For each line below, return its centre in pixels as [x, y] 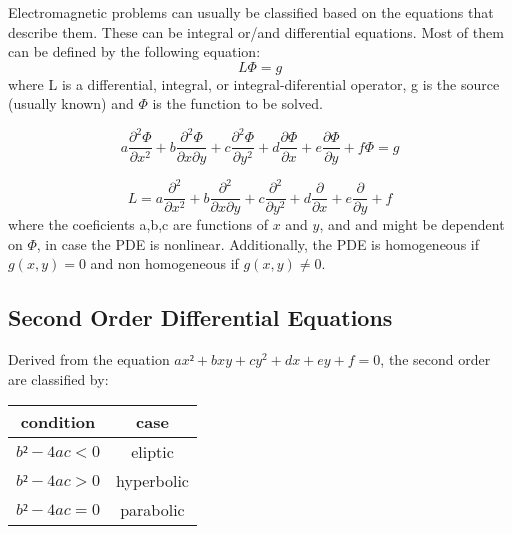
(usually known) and [71, 103]
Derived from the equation [89, 359]
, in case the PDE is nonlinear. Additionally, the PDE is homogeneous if [257, 243]
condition [58, 422]
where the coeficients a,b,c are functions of [138, 224]
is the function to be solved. [237, 103]
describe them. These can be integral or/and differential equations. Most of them [256, 31]
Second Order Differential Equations [200, 317]
